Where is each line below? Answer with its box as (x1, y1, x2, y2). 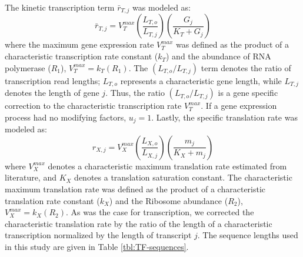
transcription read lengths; (5, 74, 101, 86)
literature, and (5, 171, 56, 183)
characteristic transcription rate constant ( (5, 50, 158, 62)
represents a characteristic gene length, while (120, 74, 282, 86)
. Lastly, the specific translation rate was (151, 111, 298, 123)
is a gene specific (218, 86, 278, 99)
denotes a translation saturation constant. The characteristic (74, 171, 292, 183)
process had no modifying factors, (5, 111, 126, 123)
